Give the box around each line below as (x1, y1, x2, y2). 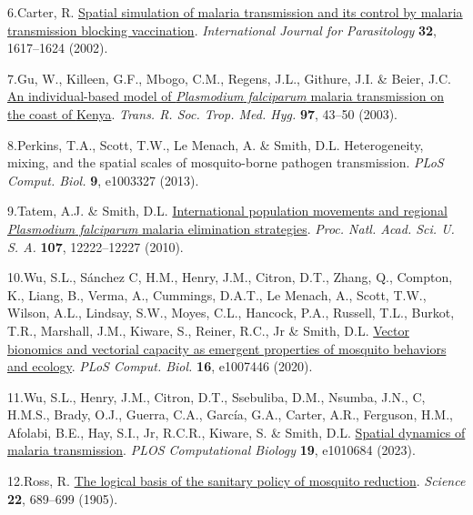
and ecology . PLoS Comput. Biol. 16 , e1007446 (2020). (7, 357, 313, 376)
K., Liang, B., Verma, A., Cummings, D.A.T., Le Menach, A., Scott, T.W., (7, 285, 427, 304)
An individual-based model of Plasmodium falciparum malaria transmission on (7, 86, 444, 106)
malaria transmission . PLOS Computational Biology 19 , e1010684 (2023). (7, 440, 416, 459)
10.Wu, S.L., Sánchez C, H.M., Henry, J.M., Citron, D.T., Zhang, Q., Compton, (7, 268, 453, 287)
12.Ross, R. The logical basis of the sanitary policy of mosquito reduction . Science (7, 471, 466, 490)
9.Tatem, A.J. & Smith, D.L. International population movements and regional (7, 201, 448, 220)
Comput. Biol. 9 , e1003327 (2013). (7, 170, 199, 189)
